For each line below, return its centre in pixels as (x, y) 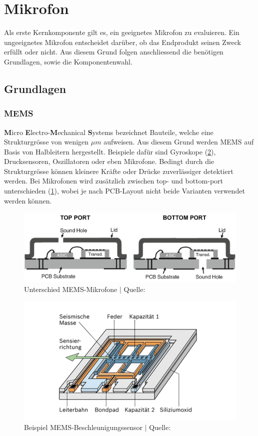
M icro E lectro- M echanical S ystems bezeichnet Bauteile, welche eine (109, 132)
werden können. (28, 200)
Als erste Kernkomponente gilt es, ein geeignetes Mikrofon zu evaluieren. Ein (122, 32)
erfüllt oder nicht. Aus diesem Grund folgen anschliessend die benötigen (114, 52)
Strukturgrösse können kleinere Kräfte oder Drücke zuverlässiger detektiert (119, 171)
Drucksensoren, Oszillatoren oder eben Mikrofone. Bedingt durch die (109, 161)
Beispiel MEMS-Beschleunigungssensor (83, 427)
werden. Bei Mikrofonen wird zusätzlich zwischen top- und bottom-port (114, 181)
